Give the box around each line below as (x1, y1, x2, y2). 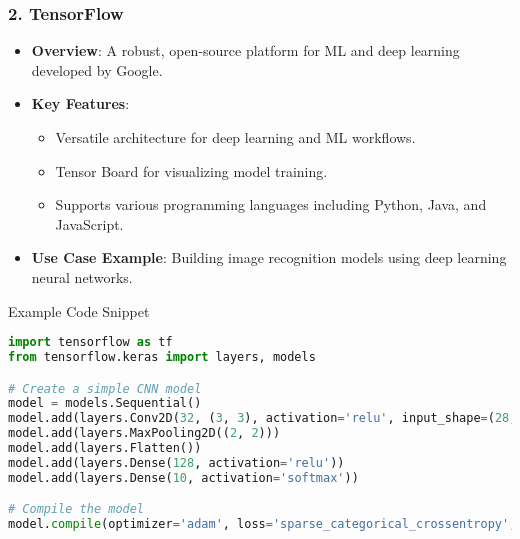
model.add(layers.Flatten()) (8, 441, 202, 456)
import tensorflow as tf (8, 335, 173, 350)
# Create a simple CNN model (8, 381, 202, 396)
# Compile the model (8, 502, 145, 517)
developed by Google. (31, 59, 163, 80)
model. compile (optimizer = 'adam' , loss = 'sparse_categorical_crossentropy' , (8, 517, 517, 532)
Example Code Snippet (8, 300, 150, 321)
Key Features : (31, 93, 130, 114)
